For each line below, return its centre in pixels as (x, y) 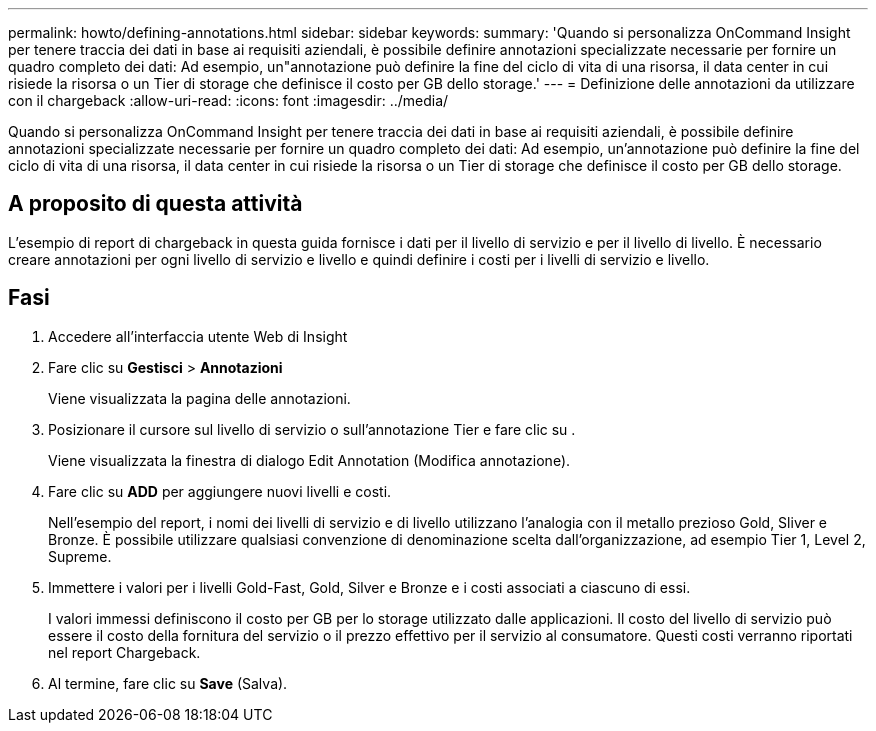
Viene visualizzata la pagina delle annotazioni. (199, 398)
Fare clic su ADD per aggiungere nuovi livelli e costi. (220, 491)
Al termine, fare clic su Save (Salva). (168, 683)
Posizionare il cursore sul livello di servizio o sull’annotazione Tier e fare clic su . (312, 429)
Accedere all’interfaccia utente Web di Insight (198, 336)
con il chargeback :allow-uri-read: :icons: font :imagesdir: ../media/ (228, 100)
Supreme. (80, 556)
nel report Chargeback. (124, 652)
